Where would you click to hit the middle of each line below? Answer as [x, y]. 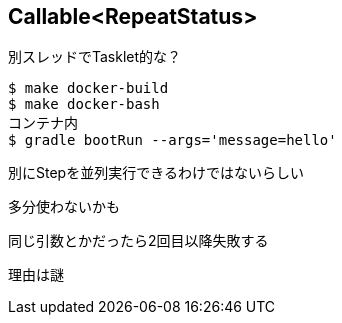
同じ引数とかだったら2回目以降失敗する [138, 241]
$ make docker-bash [84, 104]
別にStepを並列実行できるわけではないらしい [156, 173]
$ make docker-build [88, 88]
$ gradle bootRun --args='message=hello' [172, 140]
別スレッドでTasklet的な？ [95, 57]
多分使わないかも [64, 207]
